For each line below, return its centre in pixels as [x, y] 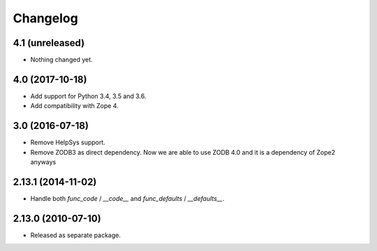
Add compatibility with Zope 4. [74, 106]
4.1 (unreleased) [49, 43]
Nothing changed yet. [62, 60]
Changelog [45, 18]
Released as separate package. [76, 235]
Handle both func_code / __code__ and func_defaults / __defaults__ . [127, 198]
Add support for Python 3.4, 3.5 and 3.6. [88, 96]
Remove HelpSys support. [68, 142]
